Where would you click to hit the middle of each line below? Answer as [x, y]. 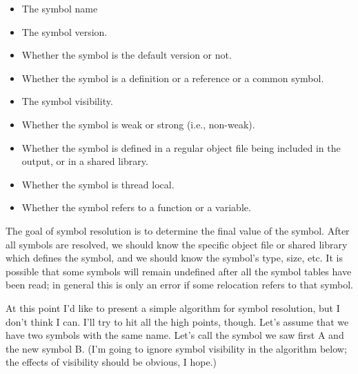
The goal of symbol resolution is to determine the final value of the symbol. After [178, 230]
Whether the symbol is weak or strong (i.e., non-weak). [138, 124]
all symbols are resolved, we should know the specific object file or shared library [177, 244]
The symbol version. [64, 31]
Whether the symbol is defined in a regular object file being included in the [181, 147]
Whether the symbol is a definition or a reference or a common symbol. [173, 78]
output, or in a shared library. [85, 161]
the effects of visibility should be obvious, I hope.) [111, 362]
